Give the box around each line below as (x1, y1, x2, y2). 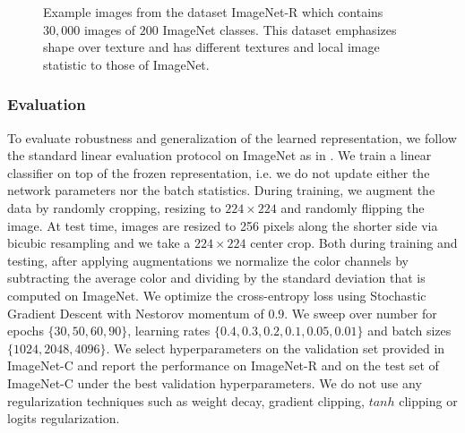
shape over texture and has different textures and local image (43, 38, 380, 56)
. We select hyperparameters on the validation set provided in (106, 338, 445, 357)
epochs (7, 321, 44, 340)
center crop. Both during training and (250, 233, 458, 252)
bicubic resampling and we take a (7, 233, 191, 252)
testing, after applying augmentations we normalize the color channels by (7, 250, 409, 269)
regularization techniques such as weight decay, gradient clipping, (7, 391, 365, 410)
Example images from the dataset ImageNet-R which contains (43, 3, 383, 21)
